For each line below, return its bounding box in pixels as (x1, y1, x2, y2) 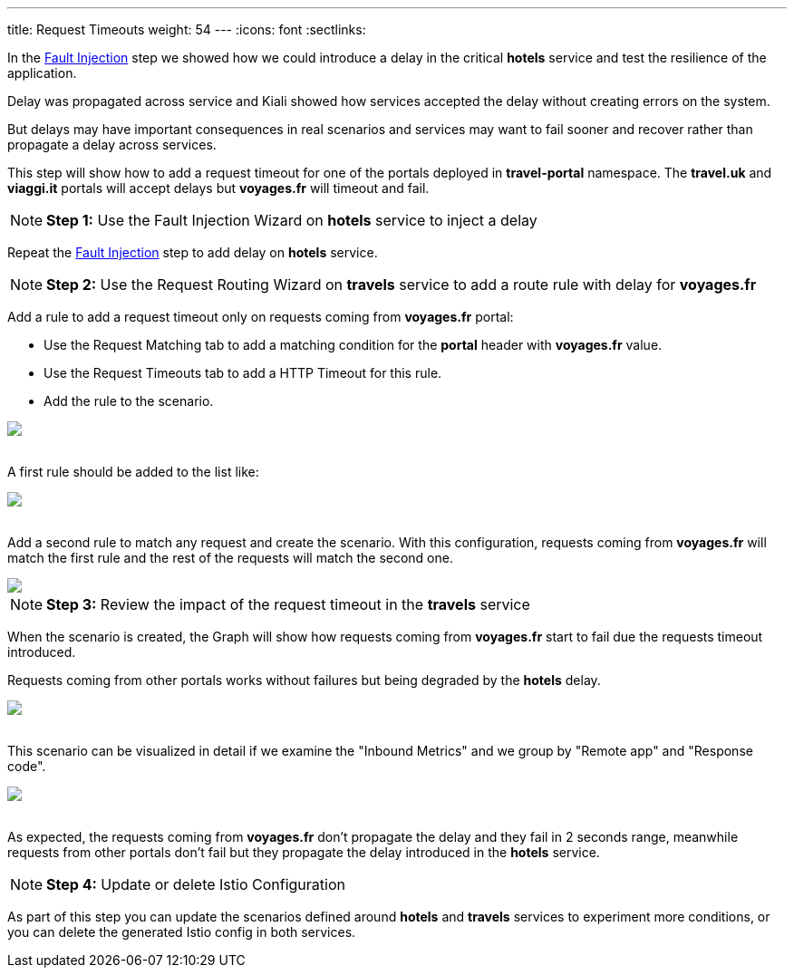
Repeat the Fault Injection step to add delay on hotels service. (7, 245, 378, 260)
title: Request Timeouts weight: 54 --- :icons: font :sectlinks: (7, 22, 366, 37)
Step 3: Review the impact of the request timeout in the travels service (46, 595, 530, 613)
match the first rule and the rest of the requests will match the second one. (7, 550, 453, 565)
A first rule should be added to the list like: (7, 464, 259, 479)
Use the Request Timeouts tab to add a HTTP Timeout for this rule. (44, 365, 442, 381)
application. (7, 65, 77, 81)
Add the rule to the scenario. (44, 393, 214, 409)
